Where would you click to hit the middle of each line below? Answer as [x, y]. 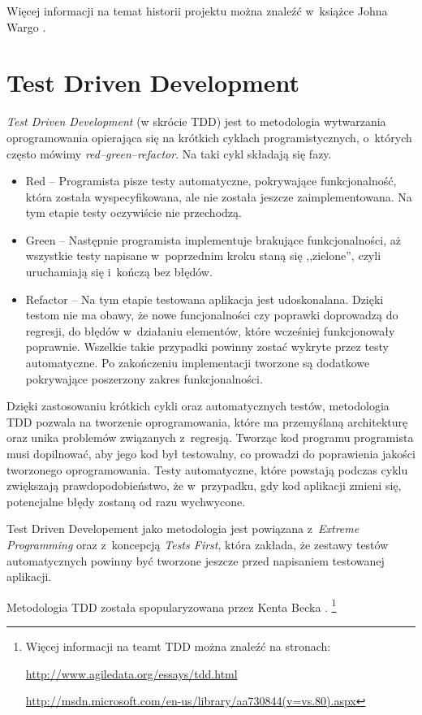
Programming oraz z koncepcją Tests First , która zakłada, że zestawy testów [198, 544]
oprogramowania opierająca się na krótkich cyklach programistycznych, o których [209, 137]
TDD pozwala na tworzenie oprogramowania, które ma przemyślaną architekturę [207, 421]
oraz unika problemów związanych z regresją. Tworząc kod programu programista [210, 438]
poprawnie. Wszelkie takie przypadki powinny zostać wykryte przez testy [207, 347]
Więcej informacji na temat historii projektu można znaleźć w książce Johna [197, 11]
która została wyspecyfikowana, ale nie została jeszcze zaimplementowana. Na [219, 196]
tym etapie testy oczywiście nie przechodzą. [133, 212]
